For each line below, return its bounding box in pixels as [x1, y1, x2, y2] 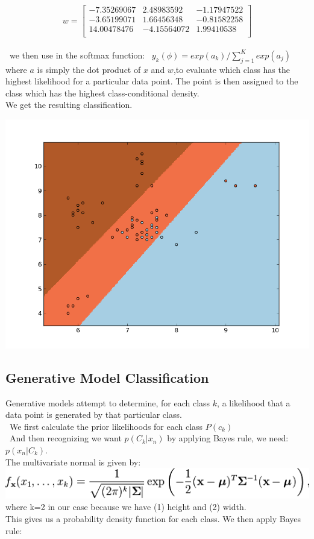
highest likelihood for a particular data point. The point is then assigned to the [5, 75, 298, 87]
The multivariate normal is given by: [5, 455, 141, 468]
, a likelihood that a [217, 396, 290, 409]
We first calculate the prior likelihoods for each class [9, 420, 203, 432]
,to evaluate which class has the [173, 63, 290, 75]
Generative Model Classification [5, 368, 209, 386]
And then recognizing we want [9, 432, 122, 444]
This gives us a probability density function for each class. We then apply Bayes [5, 512, 301, 525]
